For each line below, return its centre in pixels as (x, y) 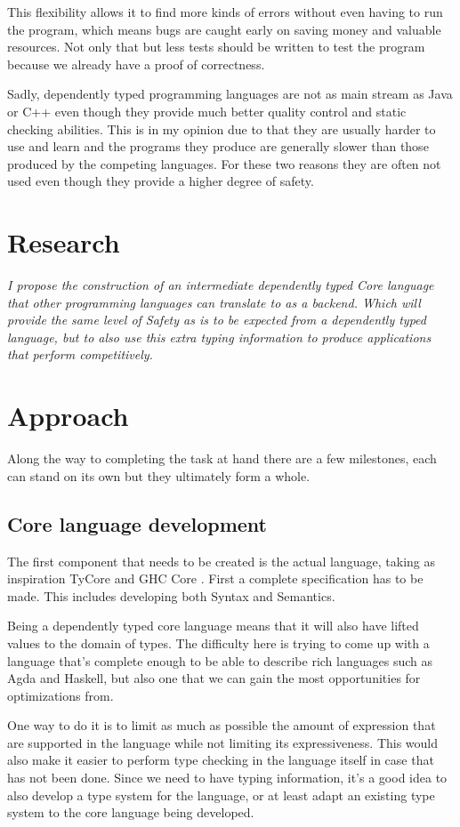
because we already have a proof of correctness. (136, 64)
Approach (68, 416)
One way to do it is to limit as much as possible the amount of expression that (222, 725)
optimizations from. (61, 695)
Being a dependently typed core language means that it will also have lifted (213, 626)
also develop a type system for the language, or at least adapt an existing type (221, 795)
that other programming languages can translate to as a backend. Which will (214, 302)
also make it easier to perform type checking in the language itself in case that (221, 760)
